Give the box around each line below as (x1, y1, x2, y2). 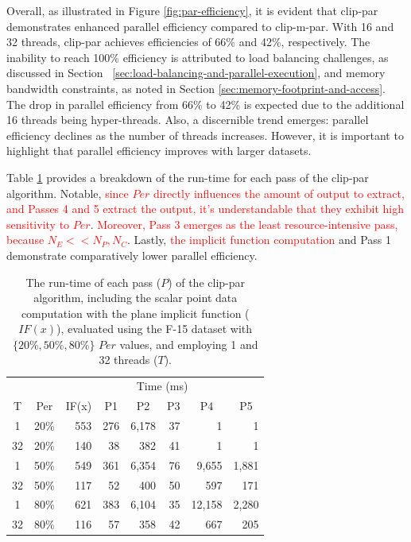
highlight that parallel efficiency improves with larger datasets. (6, 142, 312, 159)
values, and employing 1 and (119, 335, 258, 352)
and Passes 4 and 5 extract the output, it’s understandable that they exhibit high (6, 200, 405, 217)
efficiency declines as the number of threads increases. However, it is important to (6, 126, 404, 143)
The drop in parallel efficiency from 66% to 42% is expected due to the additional (6, 95, 405, 112)
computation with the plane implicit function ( (21, 304, 250, 321)
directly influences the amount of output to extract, (153, 184, 405, 201)
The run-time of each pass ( (25, 273, 161, 290)
